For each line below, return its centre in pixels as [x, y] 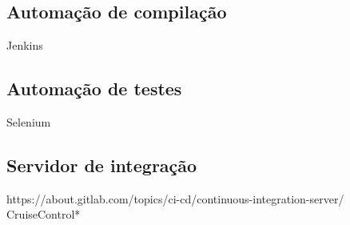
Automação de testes [94, 88]
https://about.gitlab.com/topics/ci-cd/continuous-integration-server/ [175, 198]
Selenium [29, 122]
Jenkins [25, 45]
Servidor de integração [102, 165]
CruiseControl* [44, 214]
